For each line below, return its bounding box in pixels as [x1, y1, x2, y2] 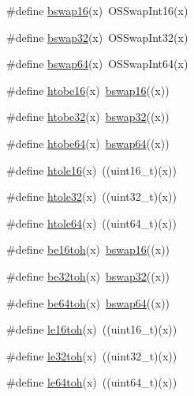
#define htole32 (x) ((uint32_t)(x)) [6, 188, 177, 205]
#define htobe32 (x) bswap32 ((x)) [6, 108, 170, 125]
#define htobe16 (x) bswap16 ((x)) [6, 81, 170, 98]
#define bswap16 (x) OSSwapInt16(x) [6, 2, 188, 18]
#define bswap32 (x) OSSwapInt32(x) [6, 28, 188, 45]
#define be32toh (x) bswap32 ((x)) [6, 267, 170, 284]
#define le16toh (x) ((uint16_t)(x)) [6, 321, 177, 338]
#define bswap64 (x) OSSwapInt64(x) [6, 55, 188, 72]
